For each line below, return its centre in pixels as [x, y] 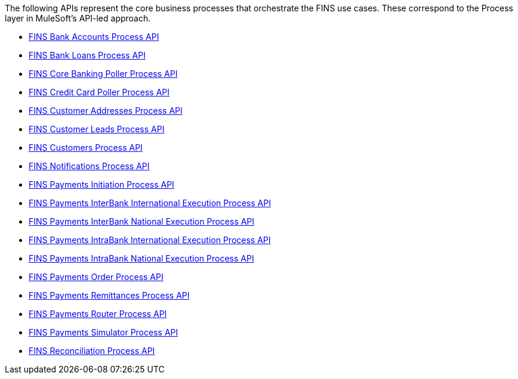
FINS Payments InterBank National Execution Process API [142, 221]
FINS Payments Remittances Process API [109, 295]
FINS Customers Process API [86, 147]
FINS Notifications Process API [89, 166]
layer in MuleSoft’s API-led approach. [78, 18]
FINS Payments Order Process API [96, 277]
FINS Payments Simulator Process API [104, 332]
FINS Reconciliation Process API [92, 351]
